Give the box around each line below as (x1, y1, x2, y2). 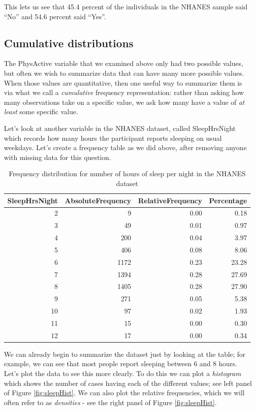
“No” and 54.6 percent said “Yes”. (4, 11, 106, 21)
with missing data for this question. (4, 152, 111, 162)
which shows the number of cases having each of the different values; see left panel (4, 378, 252, 388)
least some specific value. (4, 106, 78, 117)
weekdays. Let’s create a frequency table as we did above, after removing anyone (4, 142, 247, 153)
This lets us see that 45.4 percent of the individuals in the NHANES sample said (4, 1, 248, 11)
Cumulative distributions (4, 35, 134, 50)
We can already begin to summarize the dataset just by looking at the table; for (4, 348, 246, 359)
